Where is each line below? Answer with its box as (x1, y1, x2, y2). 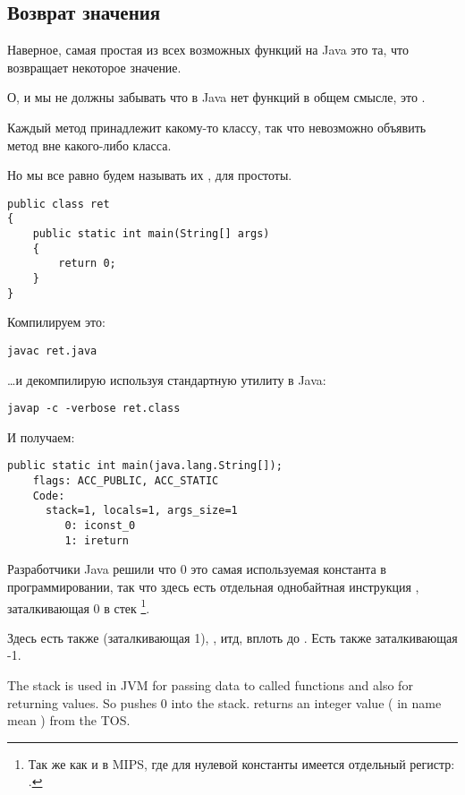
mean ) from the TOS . (7, 711, 131, 730)
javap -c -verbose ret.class (7, 402, 181, 415)
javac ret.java (7, 344, 97, 357)
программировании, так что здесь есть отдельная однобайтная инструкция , (7, 577, 419, 595)
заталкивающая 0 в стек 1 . (7, 595, 150, 617)
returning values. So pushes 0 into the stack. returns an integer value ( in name (7, 693, 442, 712)
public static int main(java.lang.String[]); (7, 459, 283, 473)
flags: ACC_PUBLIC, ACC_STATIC (32, 474, 219, 488)
